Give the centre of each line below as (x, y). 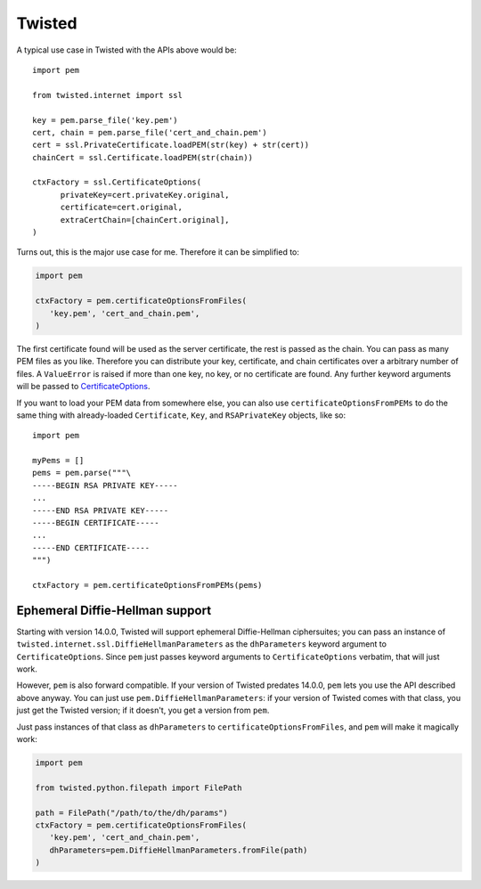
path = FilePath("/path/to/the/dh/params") (132, 812)
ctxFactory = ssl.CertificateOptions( (117, 182)
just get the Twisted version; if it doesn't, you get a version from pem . (143, 710)
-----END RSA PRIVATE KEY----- (101, 510)
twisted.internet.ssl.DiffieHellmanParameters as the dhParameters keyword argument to (202, 644)
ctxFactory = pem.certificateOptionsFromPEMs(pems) (147, 585)
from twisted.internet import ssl (107, 95)
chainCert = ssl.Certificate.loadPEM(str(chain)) (143, 157)
